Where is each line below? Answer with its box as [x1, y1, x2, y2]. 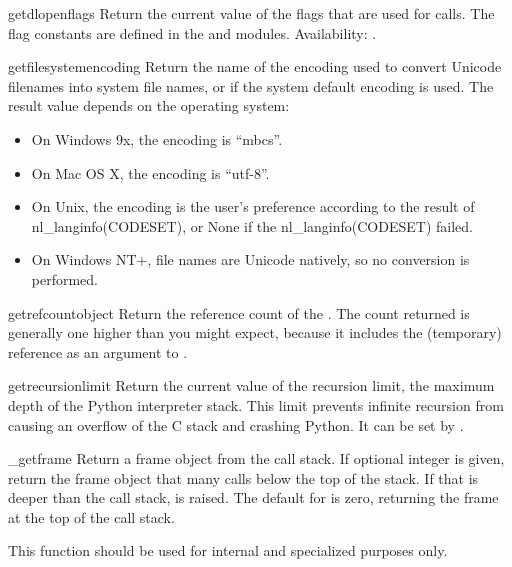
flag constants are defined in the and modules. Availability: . [8, 22, 377, 43]
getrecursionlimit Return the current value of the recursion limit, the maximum [8, 375, 495, 396]
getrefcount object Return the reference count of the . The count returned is [8, 302, 470, 323]
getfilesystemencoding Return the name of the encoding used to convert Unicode [8, 56, 502, 77]
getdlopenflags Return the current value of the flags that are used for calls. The [8, 3, 495, 23]
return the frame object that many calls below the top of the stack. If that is [8, 467, 479, 488]
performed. [31, 268, 99, 289]
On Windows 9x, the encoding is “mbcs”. [31, 128, 283, 149]
